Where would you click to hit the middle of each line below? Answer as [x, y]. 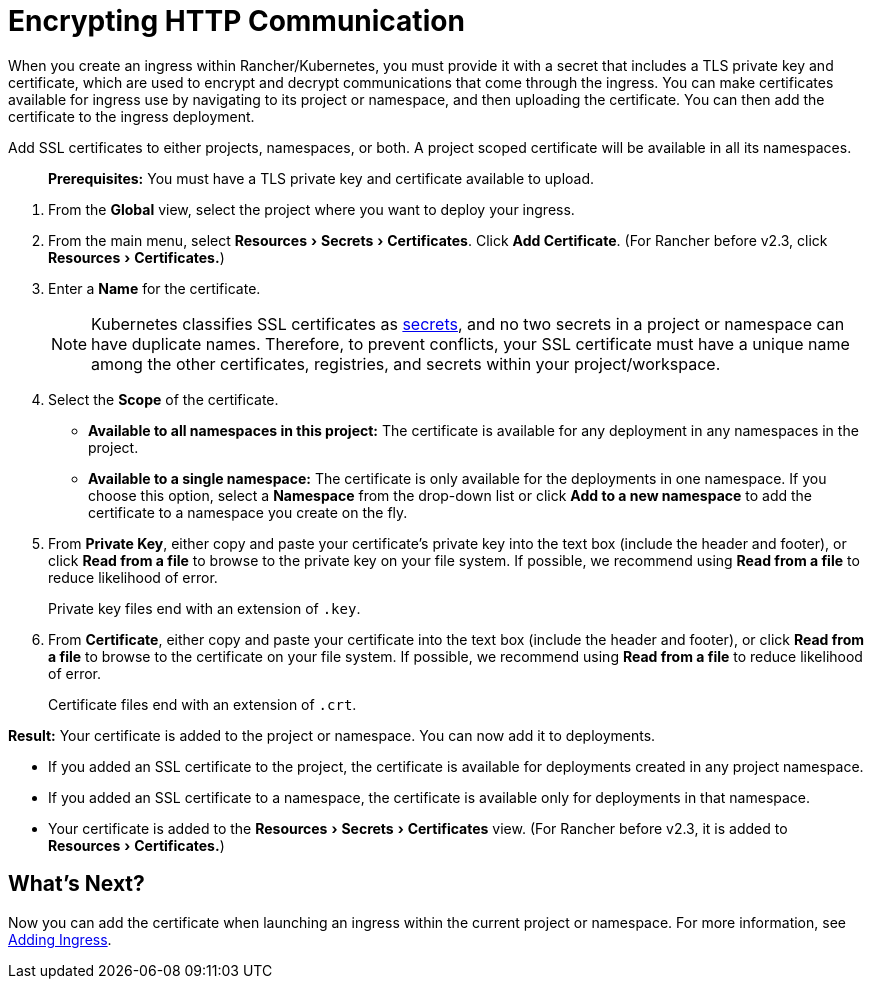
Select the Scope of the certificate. [163, 399]
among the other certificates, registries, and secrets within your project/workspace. [406, 363]
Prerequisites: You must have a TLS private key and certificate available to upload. [321, 178]
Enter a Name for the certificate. [154, 288]
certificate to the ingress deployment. [131, 116]
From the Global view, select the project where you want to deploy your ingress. [311, 209]
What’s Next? [76, 884]
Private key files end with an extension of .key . [204, 608]
